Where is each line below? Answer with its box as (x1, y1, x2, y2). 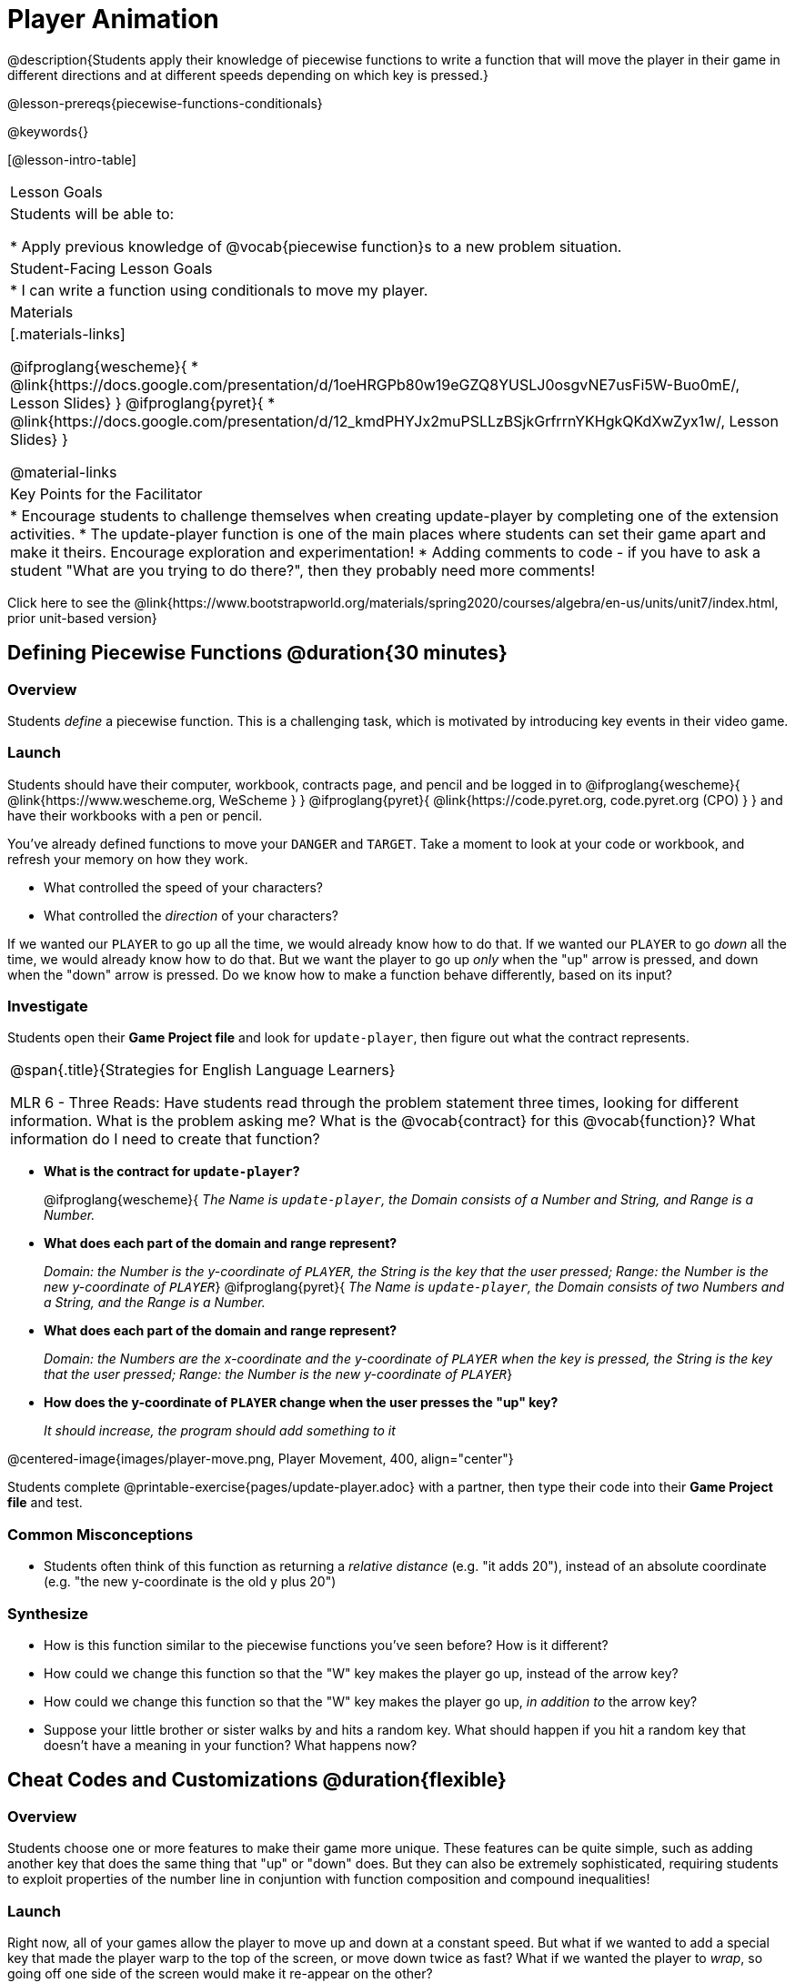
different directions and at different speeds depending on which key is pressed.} (7, 66, 488, 83)
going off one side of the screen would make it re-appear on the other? (7, 1965, 433, 1981)
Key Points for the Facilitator (10, 484, 203, 503)
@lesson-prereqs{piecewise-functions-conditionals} (7, 95, 323, 111)
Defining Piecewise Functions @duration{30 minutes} (7, 641, 508, 665)
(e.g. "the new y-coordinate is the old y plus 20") (44, 1574, 337, 1590)
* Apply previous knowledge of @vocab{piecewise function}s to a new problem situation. (10, 237, 622, 256)
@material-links (10, 462, 117, 481)
